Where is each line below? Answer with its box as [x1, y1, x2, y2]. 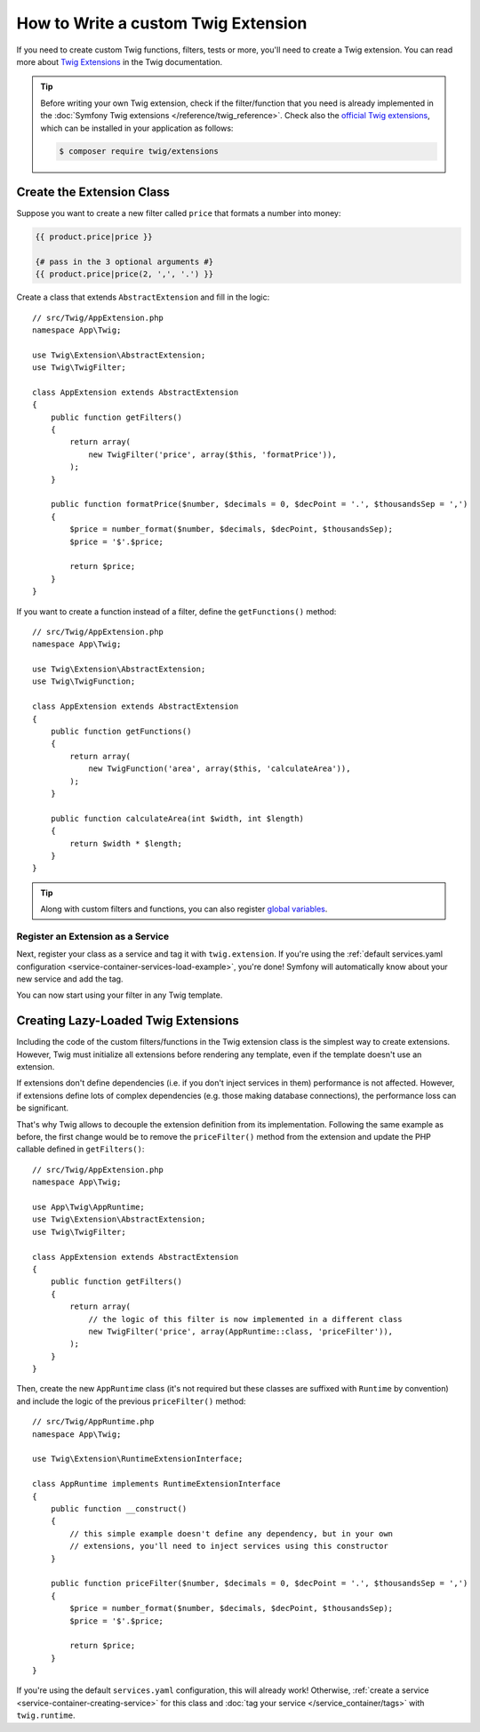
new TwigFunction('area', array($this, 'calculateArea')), [88, 764, 351, 774]
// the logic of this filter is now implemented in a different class [88, 1314, 403, 1324]
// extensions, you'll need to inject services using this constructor [69, 1541, 388, 1552]
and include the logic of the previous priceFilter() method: [16, 1396, 246, 1407]
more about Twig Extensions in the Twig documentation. [16, 56, 223, 67]
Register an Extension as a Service [16, 930, 169, 942]
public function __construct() [50, 1503, 188, 1513]
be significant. [16, 1103, 69, 1113]
